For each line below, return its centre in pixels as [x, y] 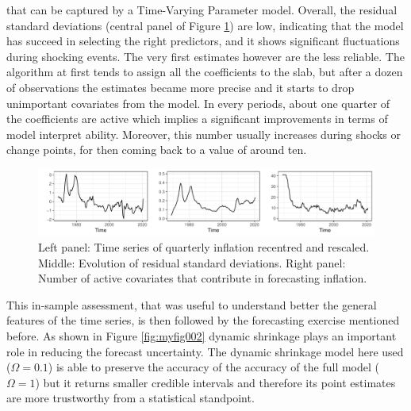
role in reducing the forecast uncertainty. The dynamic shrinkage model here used [205, 351]
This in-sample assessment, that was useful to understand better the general [192, 304]
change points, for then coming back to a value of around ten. [157, 150]
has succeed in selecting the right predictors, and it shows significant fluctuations [203, 41]
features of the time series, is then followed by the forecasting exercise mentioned [203, 320]
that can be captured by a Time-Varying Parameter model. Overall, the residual [202, 10]
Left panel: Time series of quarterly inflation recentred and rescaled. [204, 247]
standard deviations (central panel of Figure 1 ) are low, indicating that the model [205, 25]
